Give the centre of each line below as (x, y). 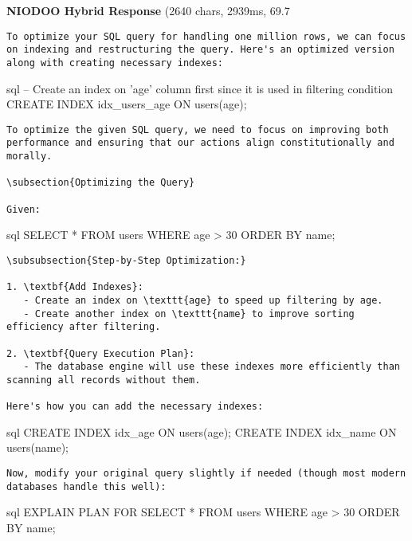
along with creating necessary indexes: (115, 63)
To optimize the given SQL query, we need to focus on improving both (198, 129)
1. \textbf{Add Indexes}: (75, 287)
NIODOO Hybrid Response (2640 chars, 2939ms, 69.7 (148, 10)
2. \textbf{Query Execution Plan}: (101, 353)
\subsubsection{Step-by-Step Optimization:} (126, 260)
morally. (29, 157)
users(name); (37, 447)
